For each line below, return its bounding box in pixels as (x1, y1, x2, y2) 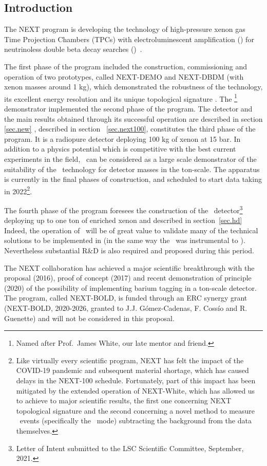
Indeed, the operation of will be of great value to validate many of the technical (4, 225, 258, 235)
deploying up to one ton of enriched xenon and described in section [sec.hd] (4, 215, 242, 226)
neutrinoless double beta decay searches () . (4, 44, 142, 54)
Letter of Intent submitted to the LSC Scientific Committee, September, (16, 442, 244, 453)
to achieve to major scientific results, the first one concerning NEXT (16, 395, 232, 406)
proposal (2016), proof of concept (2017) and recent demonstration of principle (4, 272, 252, 283)
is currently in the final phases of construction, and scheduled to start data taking (4, 174, 262, 184)
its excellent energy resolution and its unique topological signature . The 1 (4, 91, 237, 104)
